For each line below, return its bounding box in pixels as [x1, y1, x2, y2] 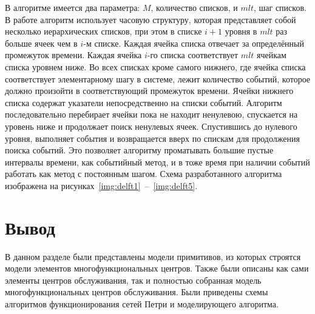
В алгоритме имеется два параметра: [5, 1, 140, 13]
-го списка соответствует [147, 48, 239, 61]
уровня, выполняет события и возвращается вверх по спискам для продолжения [5, 132, 300, 144]
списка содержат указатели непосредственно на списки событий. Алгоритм [5, 96, 282, 109]
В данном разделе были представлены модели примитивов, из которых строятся [5, 250, 301, 262]
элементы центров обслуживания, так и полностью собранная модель [5, 273, 262, 286]
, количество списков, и [151, 1, 238, 13]
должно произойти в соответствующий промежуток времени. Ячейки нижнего [5, 84, 294, 97]
